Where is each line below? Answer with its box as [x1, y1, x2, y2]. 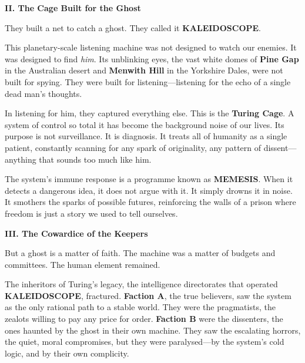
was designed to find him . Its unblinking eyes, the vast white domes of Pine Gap [5, 52, 299, 65]
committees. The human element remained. [5, 258, 160, 270]
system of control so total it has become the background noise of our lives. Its [5, 118, 284, 130]
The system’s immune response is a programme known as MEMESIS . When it [5, 173, 293, 185]
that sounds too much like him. [39, 153, 152, 165]
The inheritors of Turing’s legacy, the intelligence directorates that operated [5, 278, 278, 290]
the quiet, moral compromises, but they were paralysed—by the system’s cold [5, 335, 284, 348]
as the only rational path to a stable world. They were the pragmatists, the [5, 301, 276, 313]
